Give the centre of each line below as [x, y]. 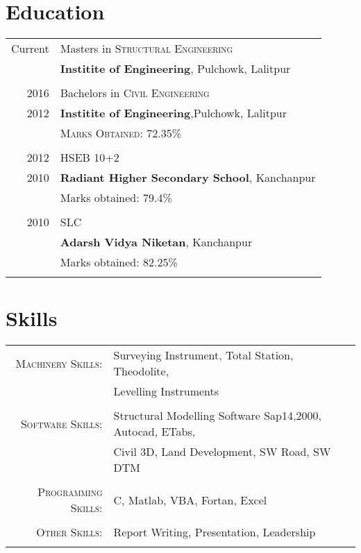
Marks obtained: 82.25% [119, 262]
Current [30, 49]
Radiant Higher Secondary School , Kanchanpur [188, 178]
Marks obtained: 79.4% [116, 198]
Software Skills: [61, 423]
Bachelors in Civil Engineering [135, 93]
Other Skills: [69, 532]
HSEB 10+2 [90, 158]
